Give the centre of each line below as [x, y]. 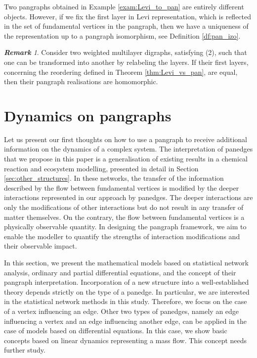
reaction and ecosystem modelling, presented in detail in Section [101, 168]
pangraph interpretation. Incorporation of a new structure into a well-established [127, 282]
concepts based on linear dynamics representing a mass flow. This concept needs [126, 340]
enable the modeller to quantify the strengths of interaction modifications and [122, 236]
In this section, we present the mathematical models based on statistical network [126, 262]
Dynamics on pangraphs [88, 115]
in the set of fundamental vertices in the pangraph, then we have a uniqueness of [126, 26]
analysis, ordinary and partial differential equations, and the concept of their [120, 272]
